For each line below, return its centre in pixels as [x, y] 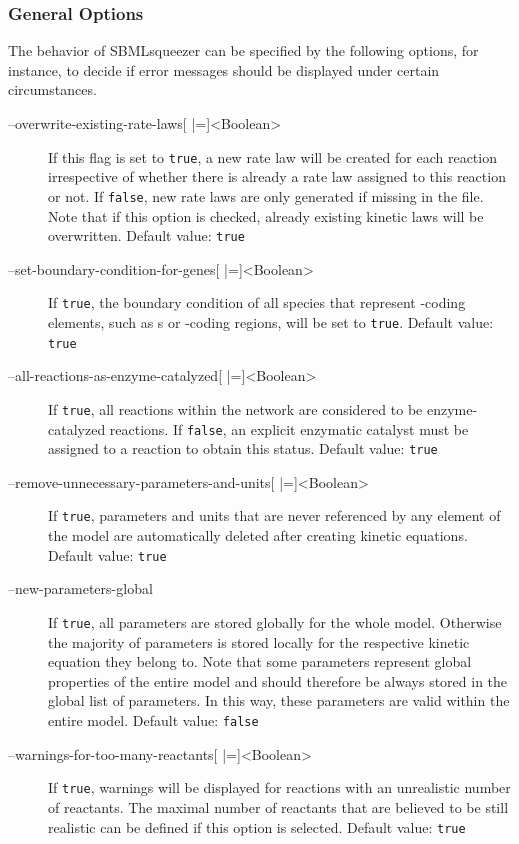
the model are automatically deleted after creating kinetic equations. [258, 535]
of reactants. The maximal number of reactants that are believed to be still [278, 806]
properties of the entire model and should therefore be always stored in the [278, 680]
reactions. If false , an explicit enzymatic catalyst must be [289, 428]
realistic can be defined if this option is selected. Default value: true [257, 826]
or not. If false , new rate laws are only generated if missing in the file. [266, 195]
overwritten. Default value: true [146, 235]
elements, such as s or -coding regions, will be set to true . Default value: [271, 322]
